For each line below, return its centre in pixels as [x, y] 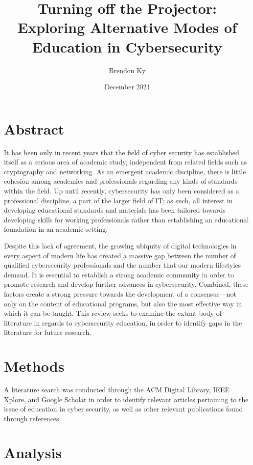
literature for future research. [48, 332]
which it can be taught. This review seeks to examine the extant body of [113, 313]
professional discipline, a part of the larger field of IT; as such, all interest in [118, 200]
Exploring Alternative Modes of [127, 27]
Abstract [34, 128]
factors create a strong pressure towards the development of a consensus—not [120, 293]
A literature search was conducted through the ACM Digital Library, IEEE [117, 390]
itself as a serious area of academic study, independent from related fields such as [126, 162]
